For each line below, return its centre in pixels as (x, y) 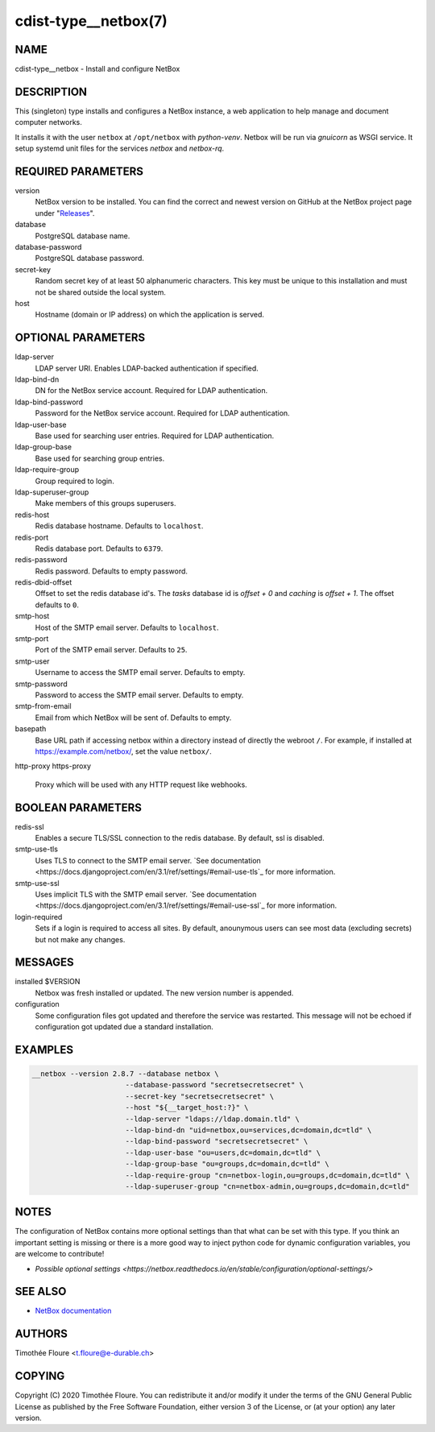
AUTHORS (41, 1334)
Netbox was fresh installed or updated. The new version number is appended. (164, 993)
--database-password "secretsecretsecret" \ (215, 1085)
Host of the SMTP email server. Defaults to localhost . (127, 627)
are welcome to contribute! (60, 1254)
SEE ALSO (41, 1291)
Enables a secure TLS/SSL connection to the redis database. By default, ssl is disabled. (180, 838)
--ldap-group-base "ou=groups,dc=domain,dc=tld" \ (227, 1164)
